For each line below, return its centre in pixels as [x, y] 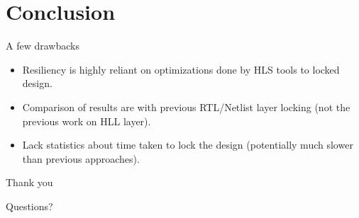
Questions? [29, 206]
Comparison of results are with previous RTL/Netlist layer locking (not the [186, 107]
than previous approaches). [81, 158]
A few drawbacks [43, 46]
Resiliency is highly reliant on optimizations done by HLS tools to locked [181, 69]
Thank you [29, 182]
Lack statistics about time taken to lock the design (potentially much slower [188, 145]
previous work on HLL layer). [87, 121]
